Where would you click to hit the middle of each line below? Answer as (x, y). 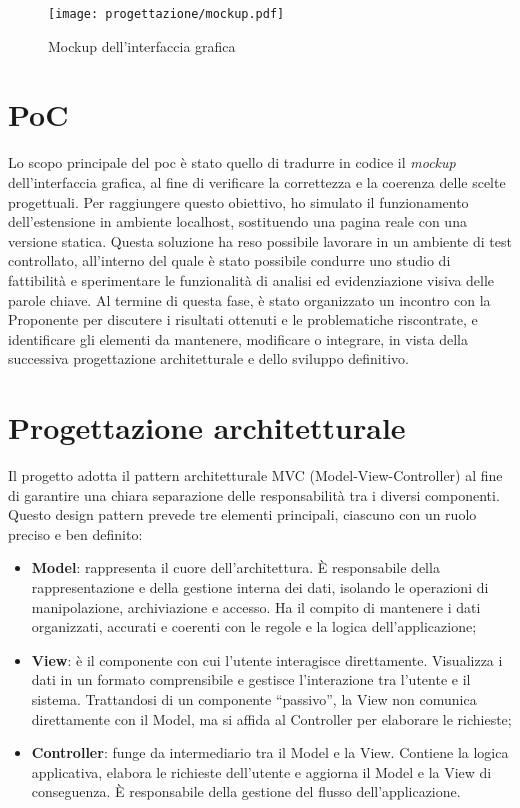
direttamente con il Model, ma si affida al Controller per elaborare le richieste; (271, 718)
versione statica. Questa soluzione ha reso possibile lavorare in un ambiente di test (260, 240)
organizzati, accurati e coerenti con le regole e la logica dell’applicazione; (254, 626)
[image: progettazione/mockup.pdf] (166, 14)
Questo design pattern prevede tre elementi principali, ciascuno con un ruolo (242, 514)
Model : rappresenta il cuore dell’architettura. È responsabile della (235, 567)
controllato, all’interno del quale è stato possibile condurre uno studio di (229, 260)
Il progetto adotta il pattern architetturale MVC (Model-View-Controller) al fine (255, 475)
